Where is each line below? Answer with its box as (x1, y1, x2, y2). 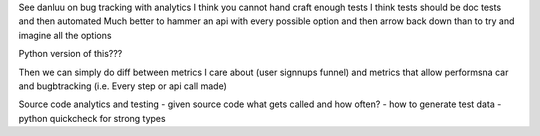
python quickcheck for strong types (18, 112, 166, 124)
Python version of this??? (18, 48, 123, 60)
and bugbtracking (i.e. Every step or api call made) (18, 80, 227, 92)
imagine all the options (18, 29, 112, 41)
